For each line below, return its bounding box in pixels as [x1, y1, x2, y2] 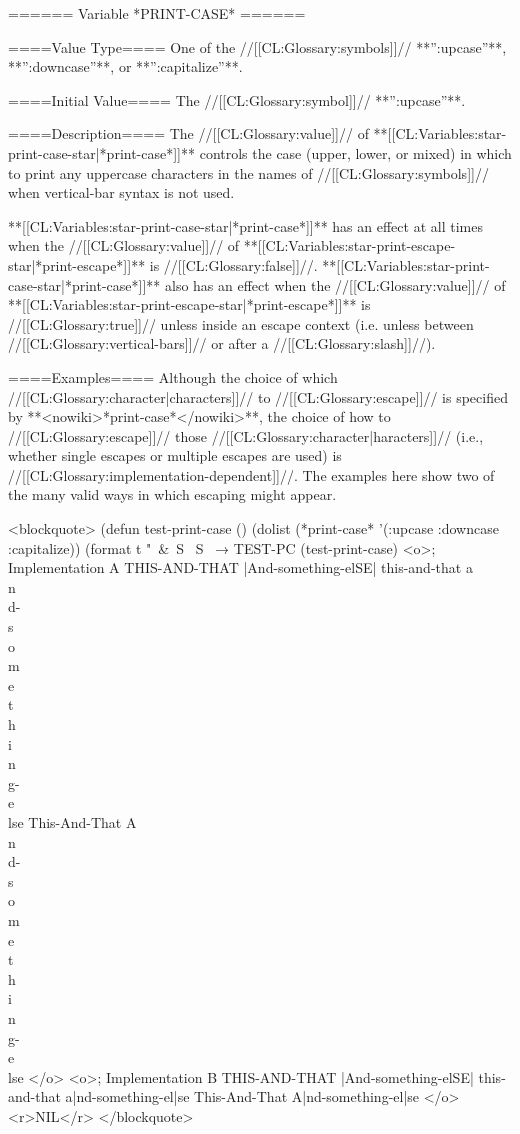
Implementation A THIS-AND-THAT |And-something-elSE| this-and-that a [8, 557, 473, 578]
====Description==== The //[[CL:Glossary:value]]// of [8, 123, 369, 144]
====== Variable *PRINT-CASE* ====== [8, 3, 306, 23]
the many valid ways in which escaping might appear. [8, 484, 337, 505]
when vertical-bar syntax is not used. [8, 182, 235, 203]
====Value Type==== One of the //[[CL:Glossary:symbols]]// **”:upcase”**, [8, 36, 507, 57]
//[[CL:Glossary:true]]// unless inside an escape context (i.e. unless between [8, 313, 474, 334]
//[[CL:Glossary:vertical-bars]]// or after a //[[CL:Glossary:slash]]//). [8, 333, 436, 354]
